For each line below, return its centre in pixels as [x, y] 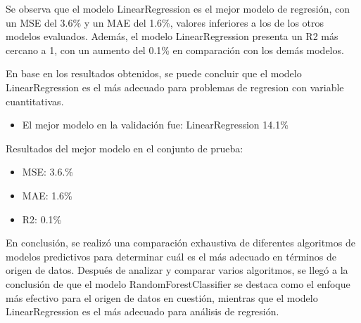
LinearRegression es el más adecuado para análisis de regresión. [142, 311]
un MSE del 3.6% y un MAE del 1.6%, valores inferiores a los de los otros [165, 22]
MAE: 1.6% [47, 195]
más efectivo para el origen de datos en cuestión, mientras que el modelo [162, 297]
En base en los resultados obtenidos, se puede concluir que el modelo [154, 73]
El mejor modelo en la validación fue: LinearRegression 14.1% [155, 125]
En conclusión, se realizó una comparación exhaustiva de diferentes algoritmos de [180, 243]
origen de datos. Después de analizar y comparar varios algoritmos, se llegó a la [177, 270]
